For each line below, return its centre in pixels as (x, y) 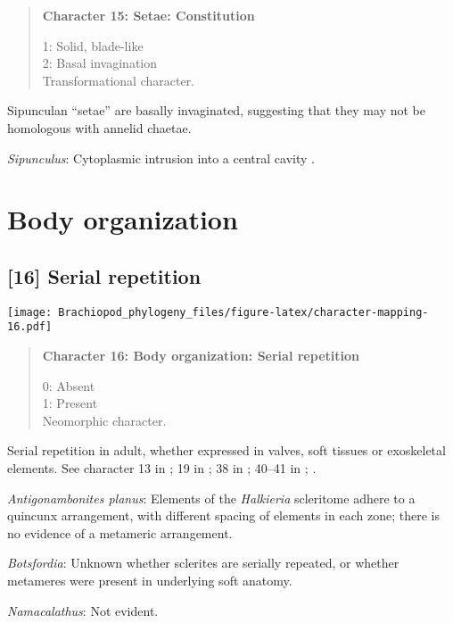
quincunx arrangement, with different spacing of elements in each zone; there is (223, 515)
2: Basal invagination (100, 63)
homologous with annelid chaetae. (99, 127)
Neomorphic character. (104, 420)
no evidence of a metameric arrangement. (120, 532)
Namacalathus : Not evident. (83, 610)
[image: (30, 312)
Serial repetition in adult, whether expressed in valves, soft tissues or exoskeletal (226, 450)
